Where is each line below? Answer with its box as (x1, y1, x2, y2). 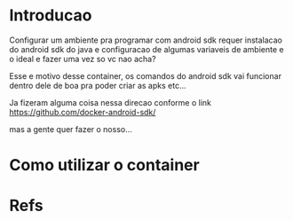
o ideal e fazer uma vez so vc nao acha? (9, 53, 157, 64)
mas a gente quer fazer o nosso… (9, 123, 133, 134)
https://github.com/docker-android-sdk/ (9, 106, 156, 117)
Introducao (9, 5, 92, 26)
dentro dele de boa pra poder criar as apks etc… (9, 80, 186, 90)
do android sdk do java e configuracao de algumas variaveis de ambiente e (9, 43, 284, 54)
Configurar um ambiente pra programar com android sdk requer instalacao (9, 35, 282, 45)
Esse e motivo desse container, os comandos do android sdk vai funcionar (9, 70, 282, 81)
